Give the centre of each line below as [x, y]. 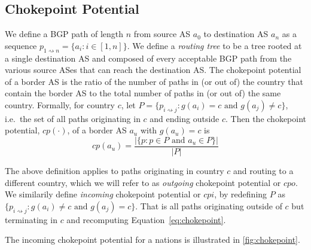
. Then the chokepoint [266, 118]
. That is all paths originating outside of [209, 205]
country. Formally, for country [60, 104]
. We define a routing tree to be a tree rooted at [214, 45]
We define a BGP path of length [64, 34]
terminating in [31, 219]
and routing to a [263, 171]
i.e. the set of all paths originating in [73, 118]
